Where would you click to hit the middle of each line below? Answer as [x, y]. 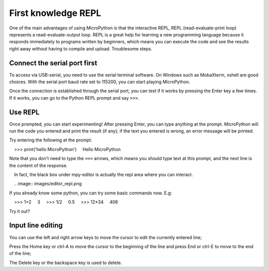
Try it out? [19, 211]
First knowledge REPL [55, 13]
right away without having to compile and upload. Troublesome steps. [81, 49]
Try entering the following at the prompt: [51, 140]
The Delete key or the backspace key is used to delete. [66, 263]
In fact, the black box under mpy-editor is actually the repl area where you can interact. [104, 175]
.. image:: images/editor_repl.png [48, 184]
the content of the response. [38, 165]
